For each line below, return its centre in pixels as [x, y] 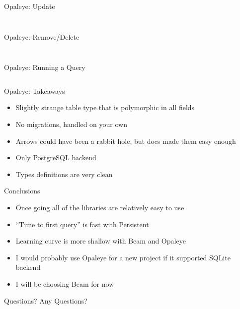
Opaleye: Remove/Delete [42, 36]
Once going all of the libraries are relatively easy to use [100, 207]
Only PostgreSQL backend [56, 157]
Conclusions [22, 191]
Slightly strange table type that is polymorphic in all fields [105, 107]
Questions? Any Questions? [46, 300]
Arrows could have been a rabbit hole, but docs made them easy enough [126, 141]
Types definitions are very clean [64, 174]
